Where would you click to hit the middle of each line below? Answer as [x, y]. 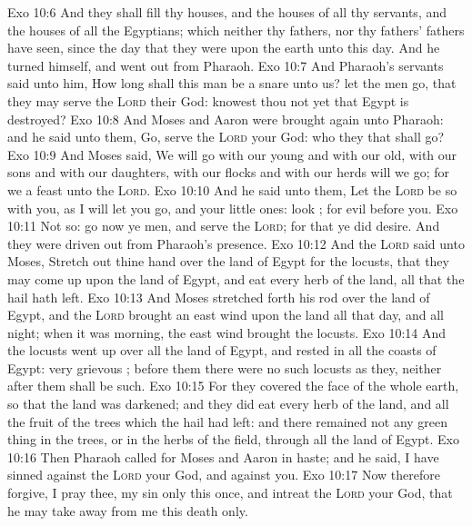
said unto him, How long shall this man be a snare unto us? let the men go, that [232, 83]
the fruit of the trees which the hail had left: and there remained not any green [228, 421]
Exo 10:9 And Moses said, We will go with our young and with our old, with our [232, 154]
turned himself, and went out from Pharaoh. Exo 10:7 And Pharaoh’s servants [226, 65]
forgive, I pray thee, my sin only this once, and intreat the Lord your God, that [230, 493]
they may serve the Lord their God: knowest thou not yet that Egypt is [208, 100]
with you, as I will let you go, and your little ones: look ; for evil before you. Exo [233, 208]
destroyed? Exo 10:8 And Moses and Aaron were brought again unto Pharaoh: [226, 119]
